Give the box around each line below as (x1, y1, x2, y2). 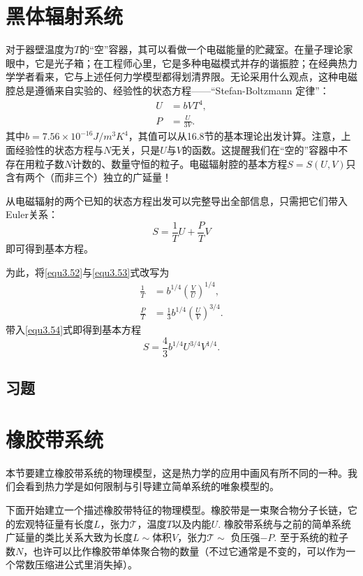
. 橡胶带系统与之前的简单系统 (218, 516, 351, 531)
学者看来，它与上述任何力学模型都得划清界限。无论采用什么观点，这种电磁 (15, 69, 357, 84)
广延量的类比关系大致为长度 (6, 530, 133, 545)
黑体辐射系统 (6, 1, 124, 30)
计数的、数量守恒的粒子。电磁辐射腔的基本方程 (72, 156, 288, 171)
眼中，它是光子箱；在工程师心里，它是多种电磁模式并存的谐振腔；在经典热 (6, 55, 348, 70)
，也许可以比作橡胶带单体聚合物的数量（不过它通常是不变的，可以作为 (23, 543, 346, 558)
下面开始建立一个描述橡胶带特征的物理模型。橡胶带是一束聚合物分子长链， (6, 503, 348, 517)
